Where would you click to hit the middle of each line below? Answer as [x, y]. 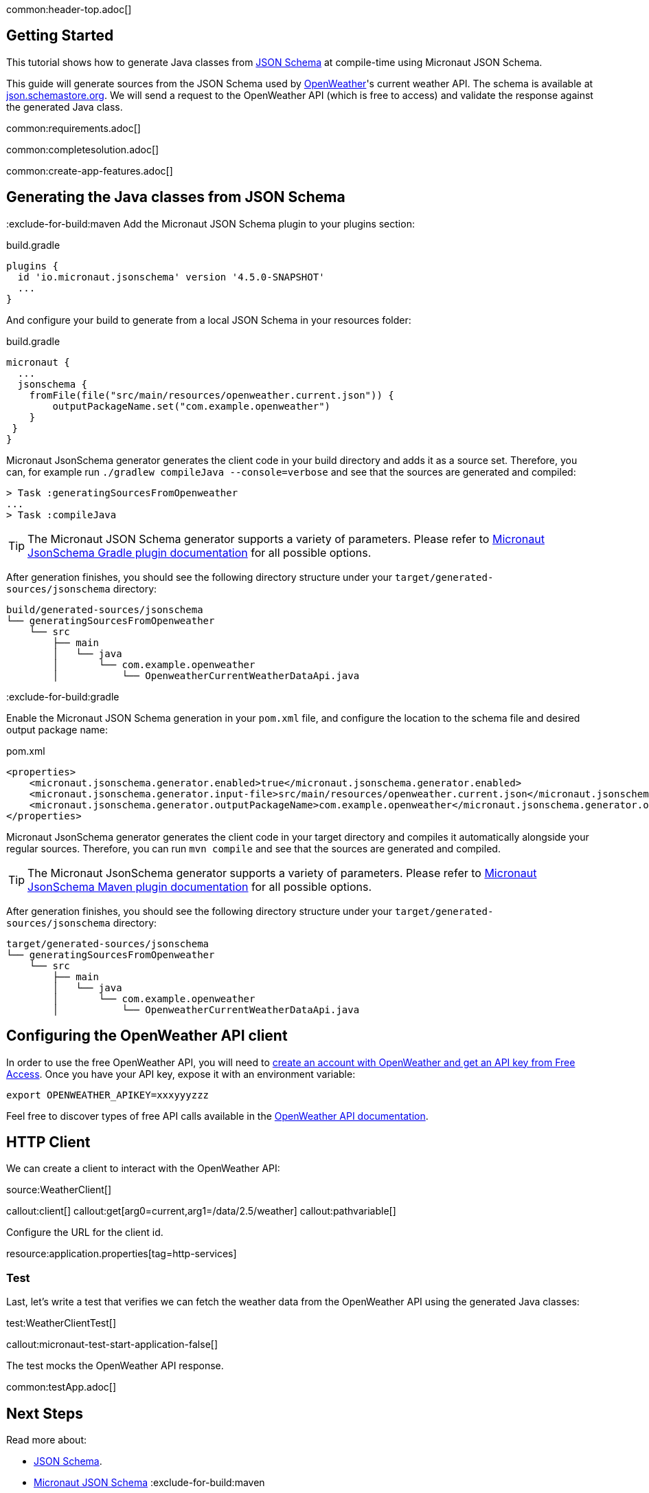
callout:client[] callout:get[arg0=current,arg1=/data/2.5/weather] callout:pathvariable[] [201, 1211]
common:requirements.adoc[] [73, 128]
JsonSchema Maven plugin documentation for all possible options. [200, 886]
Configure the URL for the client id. [85, 1232]
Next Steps [45, 1413]
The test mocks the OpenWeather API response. [115, 1366]
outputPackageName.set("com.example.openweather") [192, 406]
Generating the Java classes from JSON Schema [176, 197]
